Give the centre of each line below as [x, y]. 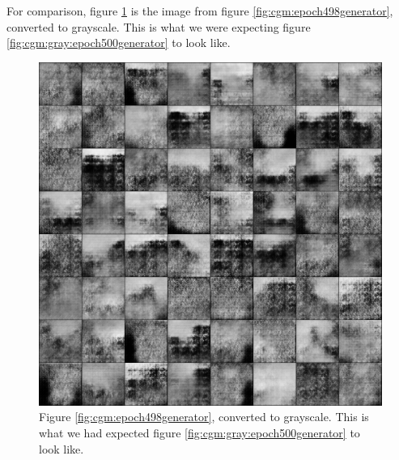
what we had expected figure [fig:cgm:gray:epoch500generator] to [199, 432]
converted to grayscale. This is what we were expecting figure [159, 26]
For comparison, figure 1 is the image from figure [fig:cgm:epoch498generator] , [200, 11]
